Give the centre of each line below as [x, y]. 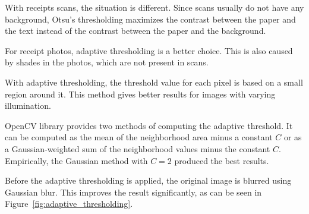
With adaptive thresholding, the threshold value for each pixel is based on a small [154, 82]
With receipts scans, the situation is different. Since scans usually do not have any [154, 7]
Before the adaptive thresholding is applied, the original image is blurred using [148, 180]
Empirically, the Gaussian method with [76, 160]
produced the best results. [222, 160]
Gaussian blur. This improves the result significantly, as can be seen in [133, 192]
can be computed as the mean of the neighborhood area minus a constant [139, 137]
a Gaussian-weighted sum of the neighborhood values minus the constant [138, 148]
